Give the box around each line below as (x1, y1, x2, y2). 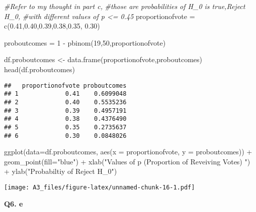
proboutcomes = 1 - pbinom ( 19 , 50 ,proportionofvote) (4, 37, 166, 48)
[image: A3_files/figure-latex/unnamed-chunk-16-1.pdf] (4, 183, 195, 191)
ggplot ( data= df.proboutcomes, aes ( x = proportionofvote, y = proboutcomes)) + (4, 146, 252, 157)
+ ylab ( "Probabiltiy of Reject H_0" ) (4, 166, 117, 176)
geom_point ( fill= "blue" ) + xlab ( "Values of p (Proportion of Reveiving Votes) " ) (4, 156, 250, 166)
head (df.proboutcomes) (4, 64, 75, 74)
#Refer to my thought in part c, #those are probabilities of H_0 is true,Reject (4, 1, 245, 11)
